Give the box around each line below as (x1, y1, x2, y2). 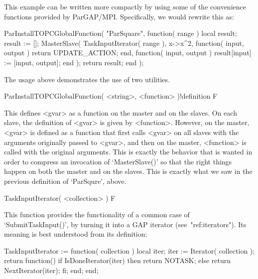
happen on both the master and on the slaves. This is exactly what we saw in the (4, 166, 253, 176)
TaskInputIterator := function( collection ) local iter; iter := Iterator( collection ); (4, 245, 255, 256)
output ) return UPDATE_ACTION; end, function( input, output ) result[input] (4, 47, 252, 58)
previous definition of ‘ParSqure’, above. (4, 175, 127, 186)
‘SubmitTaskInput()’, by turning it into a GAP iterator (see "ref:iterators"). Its (4, 219, 247, 229)
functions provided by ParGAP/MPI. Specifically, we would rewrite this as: (4, 11, 234, 21)
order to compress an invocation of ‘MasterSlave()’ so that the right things (4, 156, 232, 166)
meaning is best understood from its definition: (4, 229, 147, 239)
